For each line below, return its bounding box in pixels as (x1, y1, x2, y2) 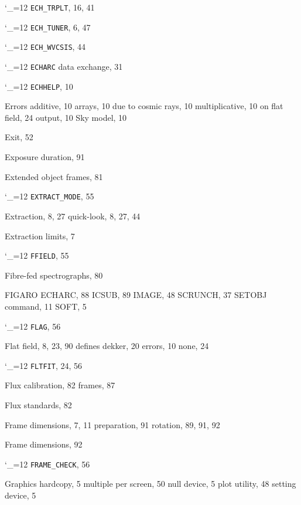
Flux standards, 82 (5, 399, 72, 411)
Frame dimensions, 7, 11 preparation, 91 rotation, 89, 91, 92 (5, 418, 220, 431)
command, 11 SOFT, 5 (5, 300, 87, 312)
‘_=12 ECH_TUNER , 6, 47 (5, 21, 91, 33)
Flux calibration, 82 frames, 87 (5, 379, 115, 391)
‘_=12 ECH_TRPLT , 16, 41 (5, 1, 95, 13)
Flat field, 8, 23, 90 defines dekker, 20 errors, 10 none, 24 (5, 340, 209, 352)
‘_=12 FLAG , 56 (5, 320, 61, 332)
